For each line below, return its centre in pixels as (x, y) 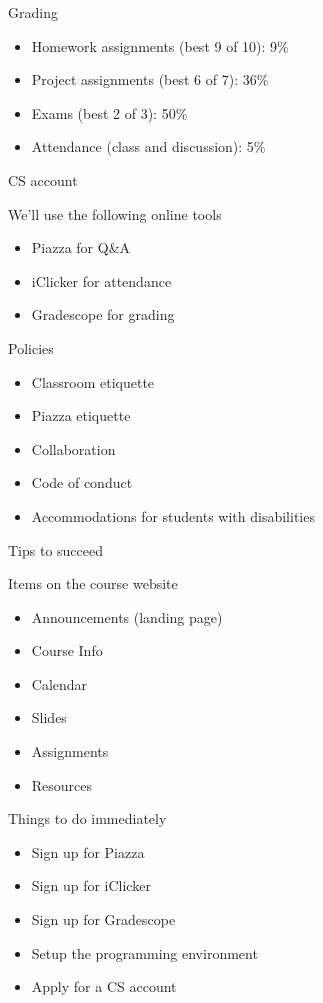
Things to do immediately (87, 818)
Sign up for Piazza (88, 851)
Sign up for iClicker (91, 885)
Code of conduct (82, 482)
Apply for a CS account (104, 986)
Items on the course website (93, 583)
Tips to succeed (56, 549)
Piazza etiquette (81, 415)
